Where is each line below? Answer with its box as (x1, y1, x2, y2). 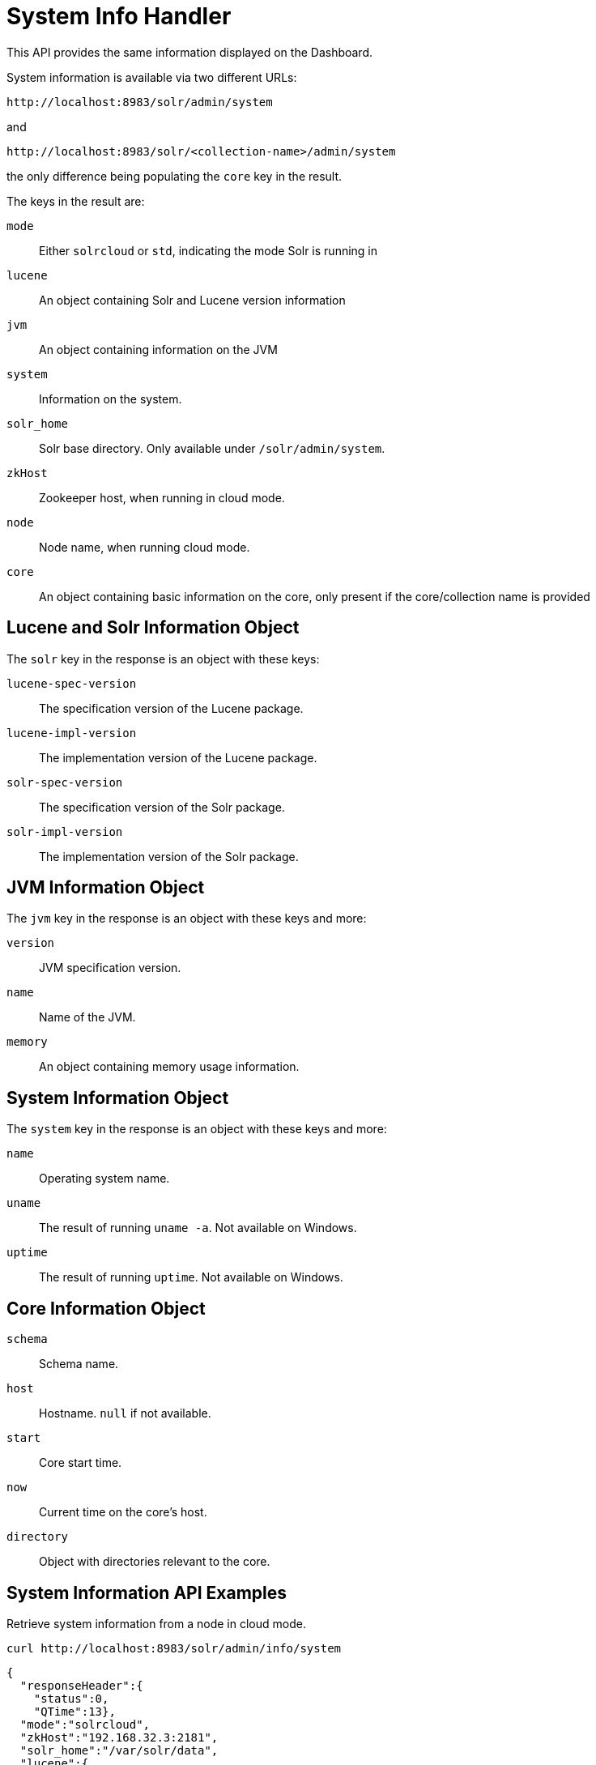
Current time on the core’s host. (39, 1505, 207, 1520)
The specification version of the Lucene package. (39, 701, 304, 715)
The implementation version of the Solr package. (39, 849, 299, 863)
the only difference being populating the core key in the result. (6, 168, 343, 183)
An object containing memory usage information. (39, 1059, 300, 1074)
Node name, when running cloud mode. (39, 539, 250, 554)
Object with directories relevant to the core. (39, 1554, 270, 1569)
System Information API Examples (6, 1582, 287, 1603)
